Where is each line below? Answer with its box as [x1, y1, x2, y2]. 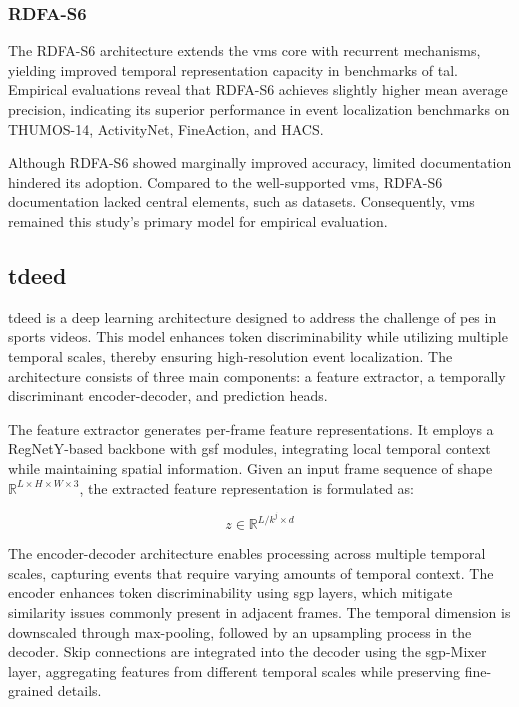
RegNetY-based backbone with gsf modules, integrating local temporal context [8, 438, 491, 459]
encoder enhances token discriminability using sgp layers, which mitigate [8, 582, 453, 603]
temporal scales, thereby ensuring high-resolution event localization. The [8, 345, 453, 366]
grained [8, 680, 54, 701]
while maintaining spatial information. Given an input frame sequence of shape [8, 457, 493, 478]
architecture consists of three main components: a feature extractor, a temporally [8, 365, 506, 386]
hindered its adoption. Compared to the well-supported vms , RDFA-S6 [8, 171, 443, 192]
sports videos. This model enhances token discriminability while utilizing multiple [8, 326, 508, 347]
